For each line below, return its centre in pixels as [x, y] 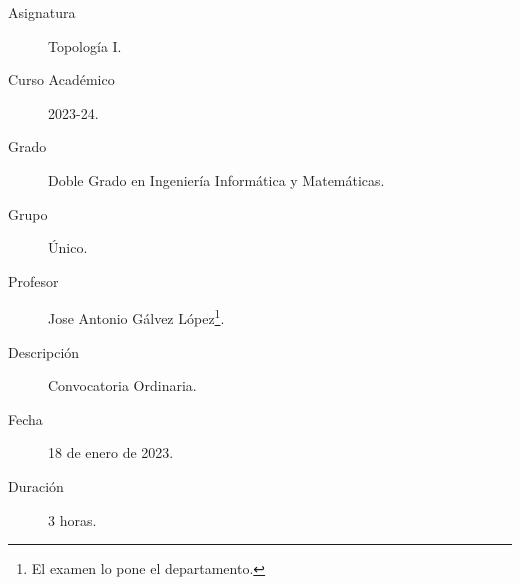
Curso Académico [61, 79]
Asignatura [42, 12]
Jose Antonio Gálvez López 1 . [136, 316]
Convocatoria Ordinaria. [122, 385]
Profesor [33, 280]
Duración [36, 485]
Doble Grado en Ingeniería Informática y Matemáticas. [216, 179]
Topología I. [85, 45]
